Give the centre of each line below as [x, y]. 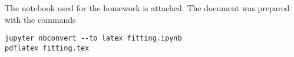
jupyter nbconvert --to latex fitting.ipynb [93, 38]
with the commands [40, 19]
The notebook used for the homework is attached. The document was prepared [147, 8]
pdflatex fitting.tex [47, 48]
